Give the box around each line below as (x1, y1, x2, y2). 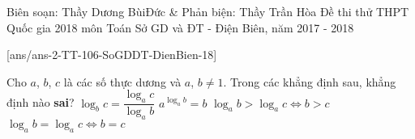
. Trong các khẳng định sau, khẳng (223, 73, 396, 90)
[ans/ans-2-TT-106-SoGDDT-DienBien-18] (6, 46, 217, 63)
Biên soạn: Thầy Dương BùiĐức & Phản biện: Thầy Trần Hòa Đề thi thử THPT (6, 3, 409, 19)
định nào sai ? (6, 94, 75, 111)
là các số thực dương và (63, 73, 182, 90)
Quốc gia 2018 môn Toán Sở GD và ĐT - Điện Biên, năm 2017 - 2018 (6, 19, 354, 36)
